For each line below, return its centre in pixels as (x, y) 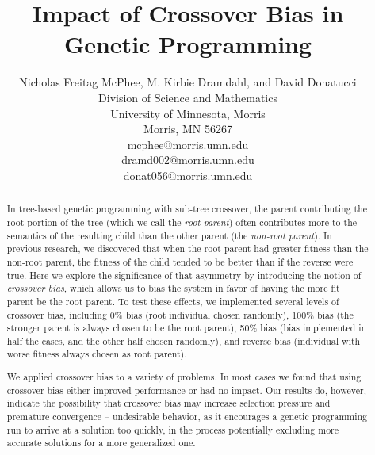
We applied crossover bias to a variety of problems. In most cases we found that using (184, 377)
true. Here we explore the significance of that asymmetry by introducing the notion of (184, 275)
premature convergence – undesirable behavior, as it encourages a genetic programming (187, 416)
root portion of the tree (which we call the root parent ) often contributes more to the (182, 222)
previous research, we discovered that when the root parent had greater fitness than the (187, 249)
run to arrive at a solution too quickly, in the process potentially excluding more (173, 429)
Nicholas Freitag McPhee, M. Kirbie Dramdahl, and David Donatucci (188, 82)
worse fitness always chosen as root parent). (97, 354)
